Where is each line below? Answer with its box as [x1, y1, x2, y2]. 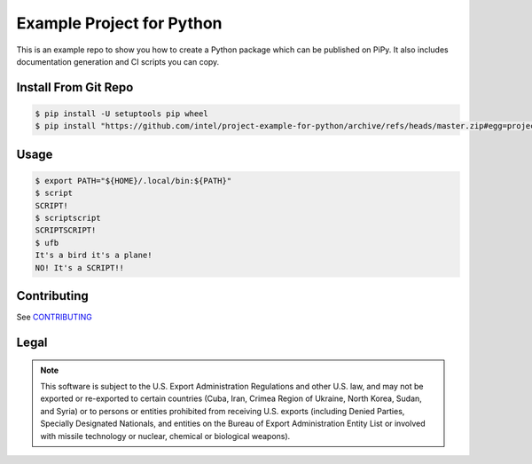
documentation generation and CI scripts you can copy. [16, 56, 220, 67]
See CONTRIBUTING [16, 311, 92, 323]
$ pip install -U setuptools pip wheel [35, 108, 208, 119]
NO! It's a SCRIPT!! [35, 263, 124, 272]
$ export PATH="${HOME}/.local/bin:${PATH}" [35, 176, 232, 185]
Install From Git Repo [16, 80, 134, 95]
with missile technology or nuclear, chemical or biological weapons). [40, 430, 291, 441]
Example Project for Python [16, 13, 223, 33]
